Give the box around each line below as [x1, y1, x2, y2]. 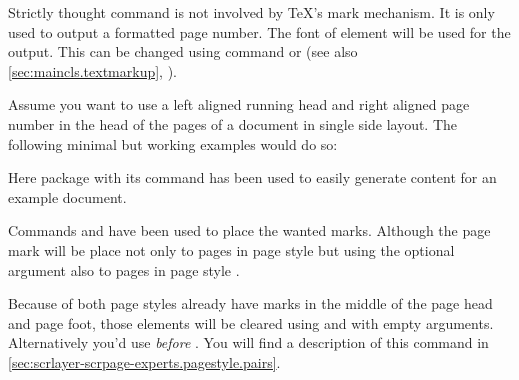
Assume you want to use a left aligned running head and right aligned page [8, 94, 470, 115]
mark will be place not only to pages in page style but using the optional [8, 239, 455, 260]
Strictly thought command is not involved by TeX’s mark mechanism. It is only [8, 2, 495, 22]
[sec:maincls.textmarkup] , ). [8, 60, 177, 81]
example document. [8, 186, 127, 207]
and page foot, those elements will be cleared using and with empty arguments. [8, 312, 494, 333]
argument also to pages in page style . [8, 259, 240, 280]
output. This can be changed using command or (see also [8, 41, 358, 62]
